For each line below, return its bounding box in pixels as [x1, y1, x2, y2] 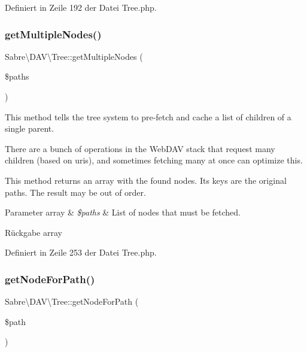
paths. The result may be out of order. [5, 186, 146, 198]
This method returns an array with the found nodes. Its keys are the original [5, 174, 287, 186]
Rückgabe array [5, 226, 62, 238]
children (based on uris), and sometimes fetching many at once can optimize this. [5, 154, 303, 166]
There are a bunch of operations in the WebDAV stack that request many [5, 142, 275, 154]
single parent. [5, 122, 54, 135]
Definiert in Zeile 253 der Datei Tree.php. [5, 246, 157, 259]
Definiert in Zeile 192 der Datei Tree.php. [5, 1, 157, 13]
